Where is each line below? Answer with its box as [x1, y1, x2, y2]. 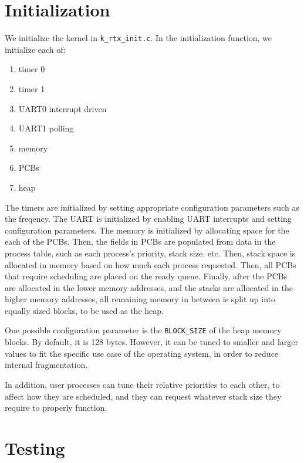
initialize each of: [5, 43, 66, 55]
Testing [5, 435, 65, 459]
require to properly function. [5, 401, 107, 414]
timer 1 [18, 82, 45, 94]
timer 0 [18, 63, 45, 75]
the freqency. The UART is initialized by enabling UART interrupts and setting [5, 212, 292, 225]
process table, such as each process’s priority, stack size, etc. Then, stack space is [5, 246, 296, 259]
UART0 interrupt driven [18, 102, 107, 114]
